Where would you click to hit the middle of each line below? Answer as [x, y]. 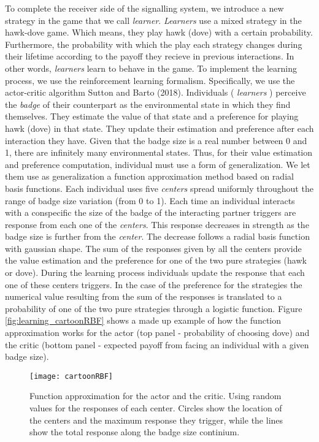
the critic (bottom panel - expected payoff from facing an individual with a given [157, 344]
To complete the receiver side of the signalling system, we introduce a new [144, 8]
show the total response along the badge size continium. [135, 432]
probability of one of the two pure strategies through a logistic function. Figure [154, 308]
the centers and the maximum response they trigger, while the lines [156, 420]
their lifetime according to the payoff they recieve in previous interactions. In [150, 56]
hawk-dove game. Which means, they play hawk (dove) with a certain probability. [159, 32]
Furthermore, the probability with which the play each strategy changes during [154, 44]
